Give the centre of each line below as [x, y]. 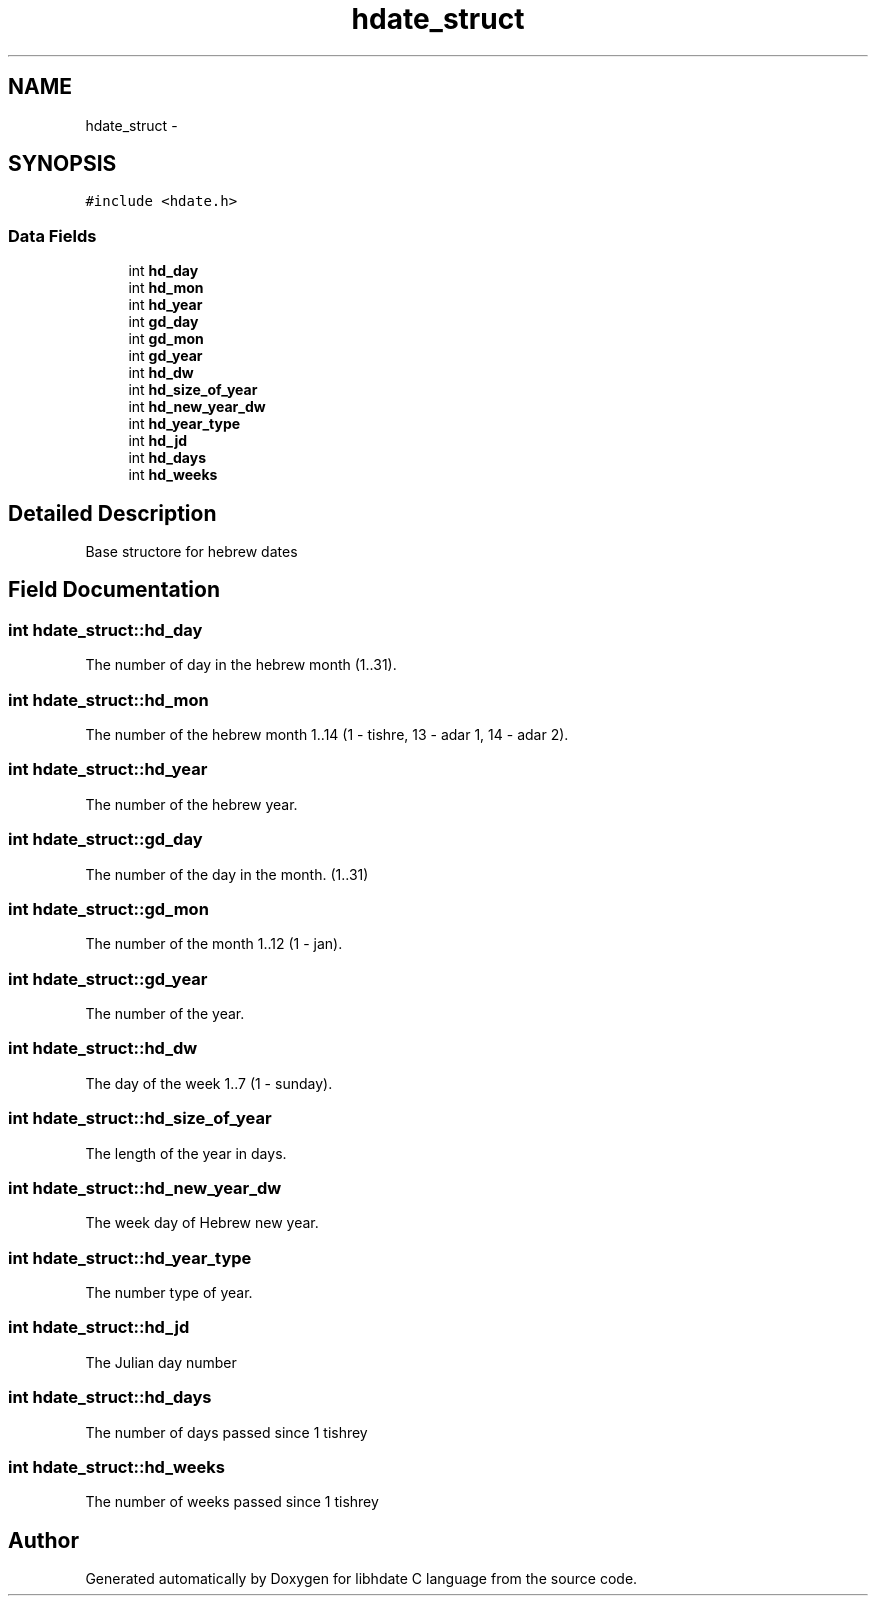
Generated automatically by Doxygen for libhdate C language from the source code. [361, 1579]
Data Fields [52, 235]
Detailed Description [112, 513]
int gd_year [165, 356]
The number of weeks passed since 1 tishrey [232, 1502]
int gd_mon [166, 339]
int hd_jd [158, 441]
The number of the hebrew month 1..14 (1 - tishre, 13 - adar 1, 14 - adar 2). [327, 734]
